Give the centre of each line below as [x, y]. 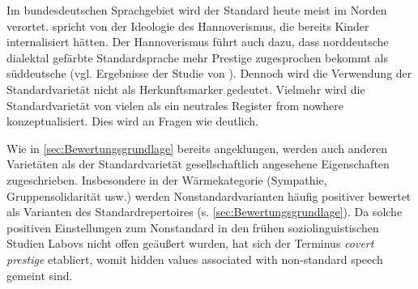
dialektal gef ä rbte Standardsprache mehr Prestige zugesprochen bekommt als [197, 57]
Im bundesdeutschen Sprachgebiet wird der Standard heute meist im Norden [197, 10]
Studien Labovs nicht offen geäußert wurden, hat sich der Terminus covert [190, 243]
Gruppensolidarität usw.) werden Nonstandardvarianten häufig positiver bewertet [209, 195]
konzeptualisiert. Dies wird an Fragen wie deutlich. [133, 121]
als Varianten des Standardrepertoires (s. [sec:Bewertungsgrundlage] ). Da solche [205, 212]
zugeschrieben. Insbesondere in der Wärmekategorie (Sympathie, [167, 179]
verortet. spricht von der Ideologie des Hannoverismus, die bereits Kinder [188, 25]
